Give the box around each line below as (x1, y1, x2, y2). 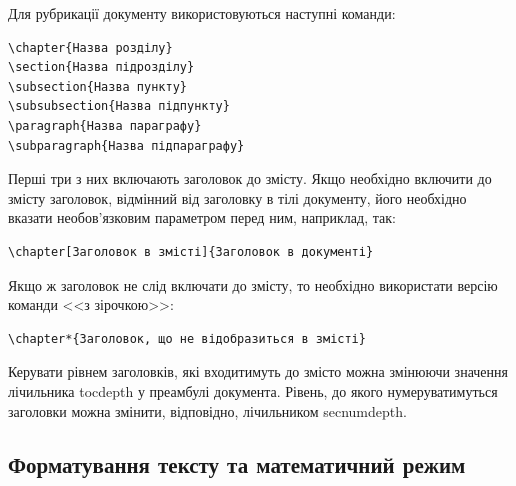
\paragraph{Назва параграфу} (8, 118, 202, 133)
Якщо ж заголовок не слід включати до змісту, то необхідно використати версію (8, 274, 498, 295)
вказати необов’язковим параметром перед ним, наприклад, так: (8, 207, 396, 228)
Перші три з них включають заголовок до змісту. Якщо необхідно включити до (8, 168, 492, 189)
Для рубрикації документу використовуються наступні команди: (8, 3, 396, 23)
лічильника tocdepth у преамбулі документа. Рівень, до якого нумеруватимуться (8, 380, 498, 401)
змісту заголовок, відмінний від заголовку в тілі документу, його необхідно (8, 187, 467, 208)
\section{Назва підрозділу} (8, 60, 195, 75)
